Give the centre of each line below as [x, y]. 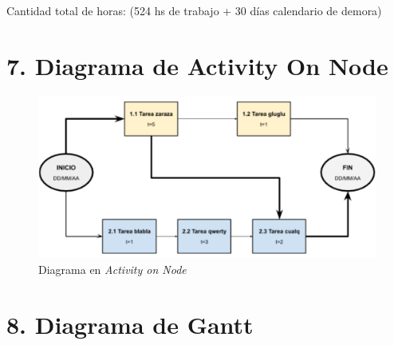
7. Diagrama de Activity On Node [197, 65]
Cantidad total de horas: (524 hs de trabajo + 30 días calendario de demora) [194, 10]
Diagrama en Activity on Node [112, 269]
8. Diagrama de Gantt [130, 324]
